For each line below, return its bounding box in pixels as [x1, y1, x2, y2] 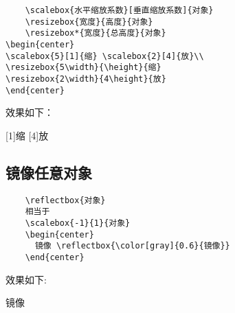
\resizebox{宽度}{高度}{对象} [25, 16, 153, 27]
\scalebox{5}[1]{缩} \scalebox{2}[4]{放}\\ [5, 51, 204, 61]
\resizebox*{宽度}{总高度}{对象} [25, 28, 166, 38]
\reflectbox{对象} [25, 195, 106, 205]
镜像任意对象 [5, 161, 92, 183]
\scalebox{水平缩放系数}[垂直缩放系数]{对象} [25, 5, 214, 15]
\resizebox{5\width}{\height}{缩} [5, 62, 161, 73]
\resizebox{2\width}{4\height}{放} [5, 73, 166, 84]
